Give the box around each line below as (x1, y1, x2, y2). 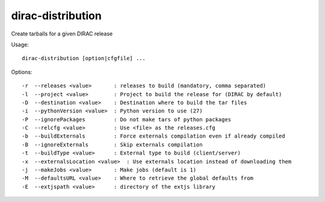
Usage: (11, 41, 29, 48)
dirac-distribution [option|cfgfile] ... (22, 55, 146, 62)
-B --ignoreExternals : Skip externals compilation (22, 141, 203, 148)
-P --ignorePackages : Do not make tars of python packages (22, 116, 232, 123)
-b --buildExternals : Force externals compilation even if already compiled (22, 133, 285, 139)
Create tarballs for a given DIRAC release (11, 30, 113, 37)
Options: (11, 68, 32, 75)
